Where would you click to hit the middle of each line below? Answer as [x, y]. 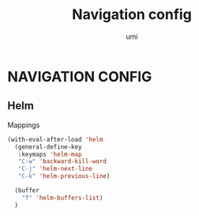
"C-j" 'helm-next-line [55, 169]
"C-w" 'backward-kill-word [62, 161]
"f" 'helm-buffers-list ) [62, 198]
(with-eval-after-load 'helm [55, 139]
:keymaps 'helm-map [50, 154]
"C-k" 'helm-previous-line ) [64, 176]
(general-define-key [48, 147]
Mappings [24, 125]
